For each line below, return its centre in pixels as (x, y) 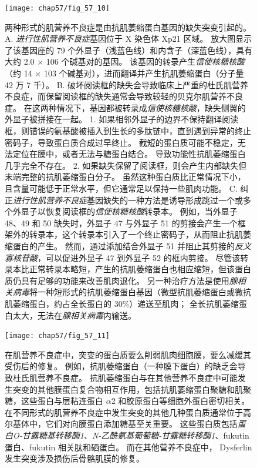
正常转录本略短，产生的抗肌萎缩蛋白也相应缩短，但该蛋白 (140, 269)
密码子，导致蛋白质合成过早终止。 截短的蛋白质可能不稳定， (121, 142)
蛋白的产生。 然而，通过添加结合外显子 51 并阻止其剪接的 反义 (132, 245)
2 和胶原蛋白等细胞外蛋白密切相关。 (180, 401)
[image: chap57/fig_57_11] (57, 336)
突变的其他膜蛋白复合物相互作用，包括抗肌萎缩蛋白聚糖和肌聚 (132, 389)
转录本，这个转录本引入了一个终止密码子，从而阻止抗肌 (136, 234)
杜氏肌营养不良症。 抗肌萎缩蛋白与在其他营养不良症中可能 (125, 377)
